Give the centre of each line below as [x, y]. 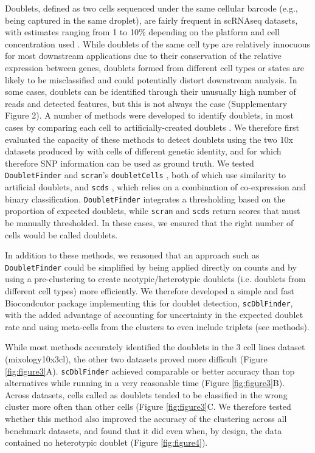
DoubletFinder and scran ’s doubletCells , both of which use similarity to [146, 175]
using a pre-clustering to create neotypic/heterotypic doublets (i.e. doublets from [155, 279]
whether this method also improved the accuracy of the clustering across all [146, 419]
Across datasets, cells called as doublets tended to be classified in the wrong [146, 394]
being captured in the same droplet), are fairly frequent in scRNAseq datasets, [151, 20]
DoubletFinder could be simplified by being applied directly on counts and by [151, 267]
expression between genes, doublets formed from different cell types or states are [154, 67]
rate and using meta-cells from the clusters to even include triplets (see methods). [157, 326]
